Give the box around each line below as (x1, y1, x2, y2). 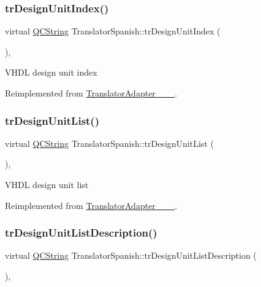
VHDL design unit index (5, 66, 97, 79)
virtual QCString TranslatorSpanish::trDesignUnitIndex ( (5, 25, 221, 37)
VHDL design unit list (5, 178, 89, 191)
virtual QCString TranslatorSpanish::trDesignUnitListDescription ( (5, 249, 257, 262)
